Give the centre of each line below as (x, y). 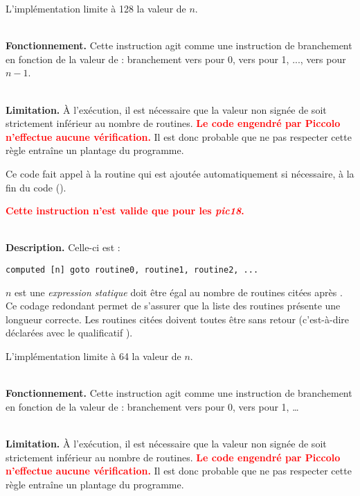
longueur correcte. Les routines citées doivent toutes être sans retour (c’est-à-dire (178, 319)
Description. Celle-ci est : (63, 247)
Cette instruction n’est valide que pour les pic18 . (125, 211)
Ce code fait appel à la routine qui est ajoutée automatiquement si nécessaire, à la (180, 173)
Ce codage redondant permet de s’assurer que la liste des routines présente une (173, 306)
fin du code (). (36, 187)
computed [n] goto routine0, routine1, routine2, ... (132, 270)
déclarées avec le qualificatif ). (69, 333)
